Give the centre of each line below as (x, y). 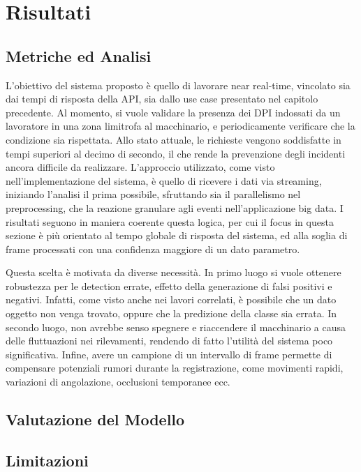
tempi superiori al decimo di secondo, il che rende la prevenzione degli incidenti (176, 153)
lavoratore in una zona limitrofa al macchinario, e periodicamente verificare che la (180, 126)
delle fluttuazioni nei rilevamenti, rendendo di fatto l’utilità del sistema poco (169, 341)
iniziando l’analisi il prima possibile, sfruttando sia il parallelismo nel (153, 194)
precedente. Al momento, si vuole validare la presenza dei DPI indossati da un (173, 112)
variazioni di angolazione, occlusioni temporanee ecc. (118, 382)
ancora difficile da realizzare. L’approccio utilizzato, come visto (140, 167)
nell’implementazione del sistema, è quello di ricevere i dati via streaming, (164, 180)
